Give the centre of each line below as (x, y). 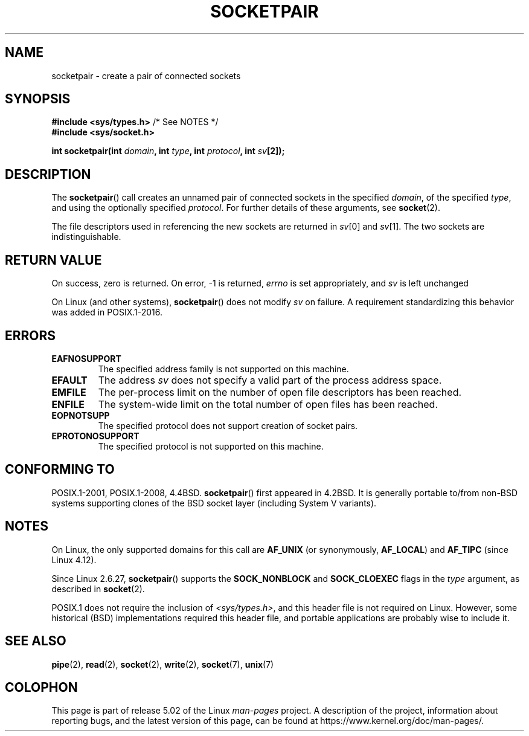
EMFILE (69, 392)
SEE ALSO (36, 641)
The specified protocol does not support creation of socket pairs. (228, 425)
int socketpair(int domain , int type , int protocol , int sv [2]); (168, 151)
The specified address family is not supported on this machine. (223, 369)
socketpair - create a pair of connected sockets (146, 76)
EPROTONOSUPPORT (95, 436)
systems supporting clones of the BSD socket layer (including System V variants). (214, 503)
